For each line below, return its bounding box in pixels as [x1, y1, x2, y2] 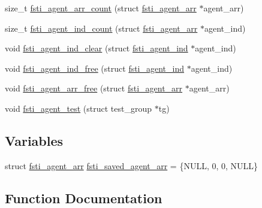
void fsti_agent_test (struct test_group [5, 102, 152, 114]
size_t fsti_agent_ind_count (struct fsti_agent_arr [5, 22, 198, 34]
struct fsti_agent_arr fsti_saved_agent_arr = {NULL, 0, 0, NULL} [5, 159, 258, 172]
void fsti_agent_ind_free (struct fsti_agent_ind [5, 62, 185, 74]
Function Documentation [5, 188, 162, 207]
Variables [5, 131, 64, 149]
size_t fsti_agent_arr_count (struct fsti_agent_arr [5, 2, 197, 14]
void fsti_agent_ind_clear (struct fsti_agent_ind [5, 42, 188, 54]
